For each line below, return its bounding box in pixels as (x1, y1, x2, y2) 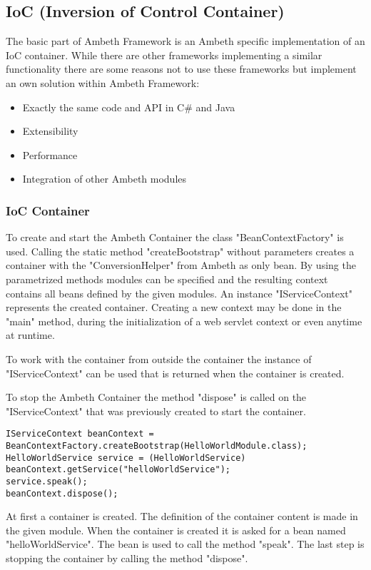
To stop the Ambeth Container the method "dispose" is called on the (6, 390, 307, 404)
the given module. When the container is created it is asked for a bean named (6, 522, 346, 537)
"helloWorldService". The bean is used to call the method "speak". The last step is (6, 536, 365, 551)
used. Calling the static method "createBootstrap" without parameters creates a (6, 243, 355, 258)
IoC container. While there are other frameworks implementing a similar (6, 47, 322, 62)
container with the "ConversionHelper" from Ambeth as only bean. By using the (6, 258, 356, 273)
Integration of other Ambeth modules (22, 171, 187, 186)
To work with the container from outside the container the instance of (6, 351, 312, 366)
